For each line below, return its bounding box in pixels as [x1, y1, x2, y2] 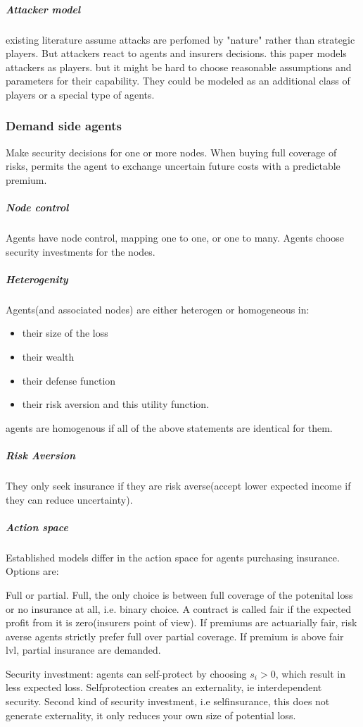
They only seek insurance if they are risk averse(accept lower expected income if [6, 478, 351, 492]
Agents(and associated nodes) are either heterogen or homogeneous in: [6, 302, 310, 316]
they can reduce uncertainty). [6, 492, 133, 507]
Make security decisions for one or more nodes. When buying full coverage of [6, 144, 337, 159]
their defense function [22, 373, 116, 387]
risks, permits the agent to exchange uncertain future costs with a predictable [6, 159, 340, 173]
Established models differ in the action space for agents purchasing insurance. [6, 549, 340, 564]
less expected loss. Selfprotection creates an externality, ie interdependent [6, 680, 322, 695]
